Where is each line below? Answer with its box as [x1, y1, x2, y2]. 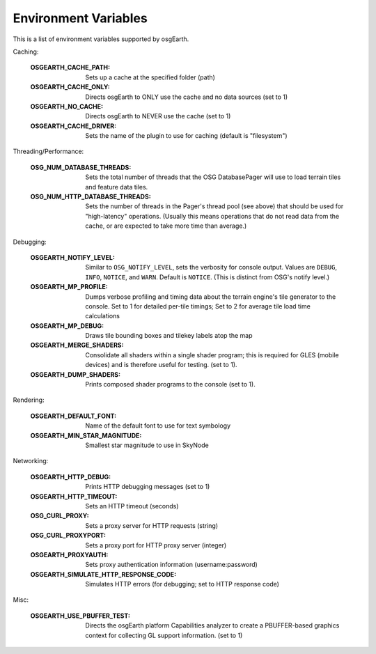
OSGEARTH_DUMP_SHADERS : [30, 370, 121, 379]
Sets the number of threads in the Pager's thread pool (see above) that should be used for [85, 202, 344, 210]
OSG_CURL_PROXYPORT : [30, 531, 106, 540]
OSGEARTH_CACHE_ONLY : [30, 83, 111, 91]
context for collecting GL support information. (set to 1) [85, 631, 243, 639]
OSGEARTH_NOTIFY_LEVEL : [30, 253, 115, 261]
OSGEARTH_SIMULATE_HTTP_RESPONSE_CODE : [30, 570, 177, 578]
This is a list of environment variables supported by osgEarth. [13, 35, 189, 43]
